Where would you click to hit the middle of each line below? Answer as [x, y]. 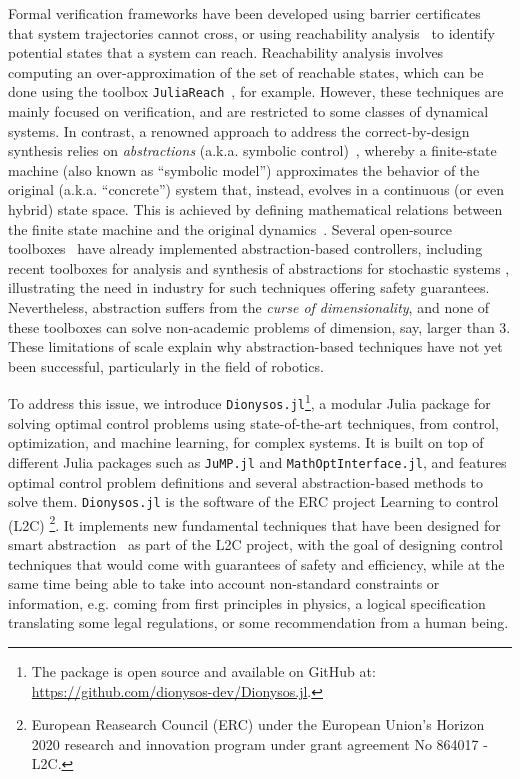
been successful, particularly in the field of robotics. [166, 365]
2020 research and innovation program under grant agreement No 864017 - [259, 743]
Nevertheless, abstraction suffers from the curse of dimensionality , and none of [249, 306]
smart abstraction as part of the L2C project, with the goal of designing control [255, 544]
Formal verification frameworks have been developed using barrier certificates [244, 13]
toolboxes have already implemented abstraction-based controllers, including [245, 248]
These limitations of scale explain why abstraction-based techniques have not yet [255, 346]
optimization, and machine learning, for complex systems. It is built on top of [246, 442]
